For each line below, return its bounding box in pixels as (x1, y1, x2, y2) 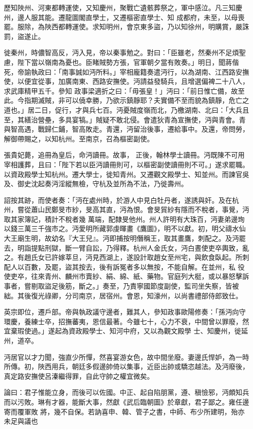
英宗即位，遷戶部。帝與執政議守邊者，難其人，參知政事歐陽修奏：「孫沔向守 (4, 307, 246, 317)
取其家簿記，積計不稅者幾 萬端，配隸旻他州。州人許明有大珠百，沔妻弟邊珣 (4, 214, 245, 224)
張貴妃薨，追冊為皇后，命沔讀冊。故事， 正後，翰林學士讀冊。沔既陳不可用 (4, 150, 245, 160)
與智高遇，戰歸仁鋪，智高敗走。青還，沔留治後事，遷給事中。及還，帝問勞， (4, 124, 249, 134)
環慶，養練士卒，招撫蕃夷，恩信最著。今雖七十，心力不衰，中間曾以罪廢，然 (4, 316, 249, 326)
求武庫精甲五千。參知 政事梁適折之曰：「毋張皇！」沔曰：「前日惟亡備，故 (4, 85, 238, 96)
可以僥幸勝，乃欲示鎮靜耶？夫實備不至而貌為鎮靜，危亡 (65, 95, 242, 105)
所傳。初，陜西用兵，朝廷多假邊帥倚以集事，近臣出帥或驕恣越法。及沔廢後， (4, 361, 249, 371)
